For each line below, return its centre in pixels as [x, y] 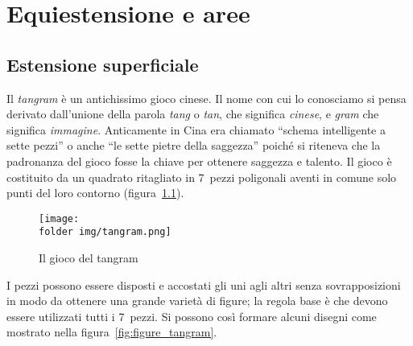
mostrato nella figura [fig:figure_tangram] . [112, 332]
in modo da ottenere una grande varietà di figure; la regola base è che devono [197, 301]
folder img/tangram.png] [105, 232]
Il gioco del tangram [89, 258]
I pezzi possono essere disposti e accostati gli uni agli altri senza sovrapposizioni [204, 284]
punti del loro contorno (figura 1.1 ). [95, 193]
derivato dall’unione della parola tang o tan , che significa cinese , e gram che [193, 114]
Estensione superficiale [103, 64]
